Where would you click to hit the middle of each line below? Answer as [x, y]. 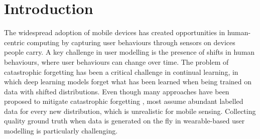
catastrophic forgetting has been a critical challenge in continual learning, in [121, 72]
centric [14, 42]
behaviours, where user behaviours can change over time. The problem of [116, 61]
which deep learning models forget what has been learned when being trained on [128, 82]
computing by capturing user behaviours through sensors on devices [131, 42]
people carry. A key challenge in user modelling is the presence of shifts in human [129, 52]
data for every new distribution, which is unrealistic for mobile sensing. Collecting [130, 111]
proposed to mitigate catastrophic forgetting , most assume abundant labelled [124, 101]
